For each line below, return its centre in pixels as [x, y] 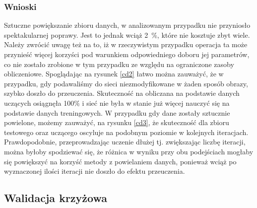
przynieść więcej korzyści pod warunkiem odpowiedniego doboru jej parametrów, [127, 54]
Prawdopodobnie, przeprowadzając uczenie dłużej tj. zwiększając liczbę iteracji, [125, 142]
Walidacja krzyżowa [56, 198]
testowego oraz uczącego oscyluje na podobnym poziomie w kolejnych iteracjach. [126, 132]
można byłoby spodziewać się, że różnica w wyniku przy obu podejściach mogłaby [129, 151]
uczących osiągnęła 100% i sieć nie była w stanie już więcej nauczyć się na [117, 103]
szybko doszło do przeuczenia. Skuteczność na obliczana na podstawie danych [122, 93]
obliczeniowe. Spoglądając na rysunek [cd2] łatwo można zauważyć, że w [114, 74]
